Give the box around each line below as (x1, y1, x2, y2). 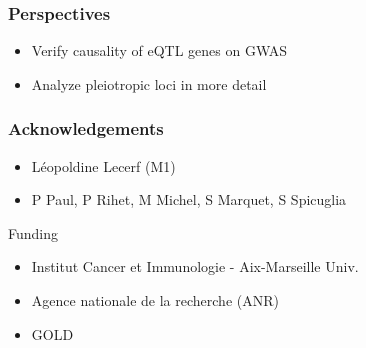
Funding (8, 222, 59, 243)
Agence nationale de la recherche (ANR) (31, 290, 279, 310)
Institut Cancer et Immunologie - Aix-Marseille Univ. (31, 256, 359, 277)
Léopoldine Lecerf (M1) (31, 155, 176, 176)
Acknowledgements (8, 116, 164, 141)
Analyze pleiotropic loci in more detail (31, 73, 267, 94)
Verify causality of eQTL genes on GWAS (31, 40, 288, 61)
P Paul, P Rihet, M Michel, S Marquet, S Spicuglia (31, 189, 347, 210)
